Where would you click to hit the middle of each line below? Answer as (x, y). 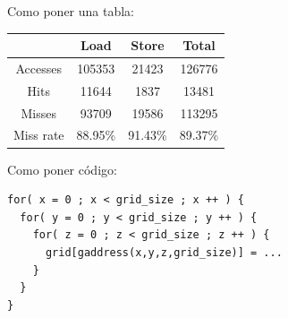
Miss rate (39, 135)
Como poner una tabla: (71, 11)
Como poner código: (62, 169)
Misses (39, 112)
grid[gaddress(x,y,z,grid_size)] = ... (164, 252)
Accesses (39, 68)
